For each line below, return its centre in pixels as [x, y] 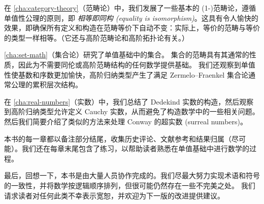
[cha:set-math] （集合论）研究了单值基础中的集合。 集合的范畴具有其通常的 [127, 55]
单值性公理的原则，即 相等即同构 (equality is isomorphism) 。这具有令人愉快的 [131, 18]
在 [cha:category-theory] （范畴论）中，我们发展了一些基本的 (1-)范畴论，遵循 [130, 8]
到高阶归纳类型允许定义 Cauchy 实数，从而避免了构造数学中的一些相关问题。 [132, 111]
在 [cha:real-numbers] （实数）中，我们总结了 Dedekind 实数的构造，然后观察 [129, 101]
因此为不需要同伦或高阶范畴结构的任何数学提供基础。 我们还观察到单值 [137, 64]
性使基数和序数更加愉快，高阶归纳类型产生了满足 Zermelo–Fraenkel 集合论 [126, 74]
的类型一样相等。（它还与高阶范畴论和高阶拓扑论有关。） [96, 37]
